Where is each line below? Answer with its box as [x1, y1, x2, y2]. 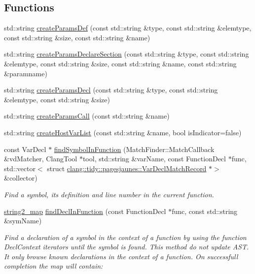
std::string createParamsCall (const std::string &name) [4, 111, 170, 121]
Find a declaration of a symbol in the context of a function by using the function [4, 232, 247, 242]
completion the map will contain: [4, 261, 103, 271]
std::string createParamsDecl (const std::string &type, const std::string [4, 85, 218, 95]
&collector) [4, 173, 37, 183]
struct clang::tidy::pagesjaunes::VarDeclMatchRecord [47, 163, 207, 173]
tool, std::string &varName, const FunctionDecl [82, 153, 226, 164]
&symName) [4, 215, 42, 226]
